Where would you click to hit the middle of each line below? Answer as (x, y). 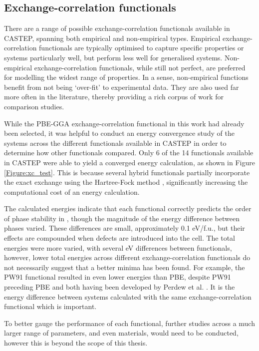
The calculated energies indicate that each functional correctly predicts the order (128, 208)
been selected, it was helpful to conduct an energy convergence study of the (119, 133)
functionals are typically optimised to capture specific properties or (141, 48)
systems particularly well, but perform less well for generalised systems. (113, 57)
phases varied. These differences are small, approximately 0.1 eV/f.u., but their (125, 228)
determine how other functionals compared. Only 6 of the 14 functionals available (129, 153)
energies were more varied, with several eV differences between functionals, (118, 247)
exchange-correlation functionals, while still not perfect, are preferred (140, 67)
